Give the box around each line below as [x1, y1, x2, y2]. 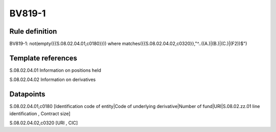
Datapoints [9, 90, 45, 99]
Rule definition [9, 27, 57, 36]
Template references [9, 54, 78, 62]
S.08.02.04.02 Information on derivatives [9, 76, 96, 83]
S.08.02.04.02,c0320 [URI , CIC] [9, 120, 78, 126]
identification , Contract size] [9, 110, 71, 117]
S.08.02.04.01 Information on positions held [9, 67, 102, 73]
